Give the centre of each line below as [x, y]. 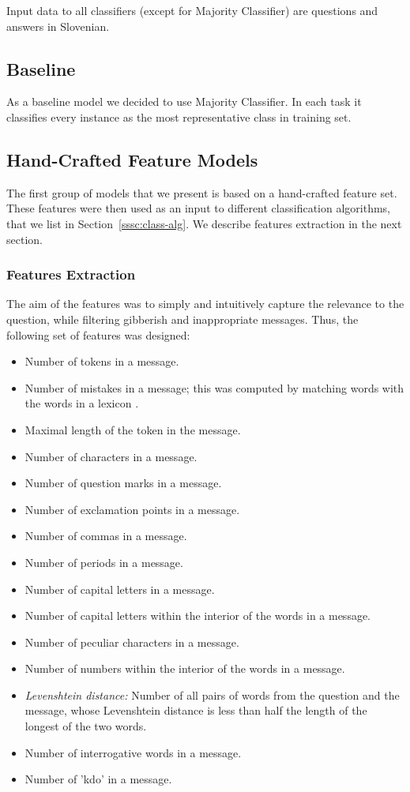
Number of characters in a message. [111, 456]
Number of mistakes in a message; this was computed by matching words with [214, 387]
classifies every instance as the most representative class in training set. [179, 116]
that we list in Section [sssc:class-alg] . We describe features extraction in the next [204, 223]
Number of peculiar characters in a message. [132, 642]
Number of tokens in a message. [102, 361]
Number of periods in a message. [104, 562]
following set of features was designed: [98, 334]
